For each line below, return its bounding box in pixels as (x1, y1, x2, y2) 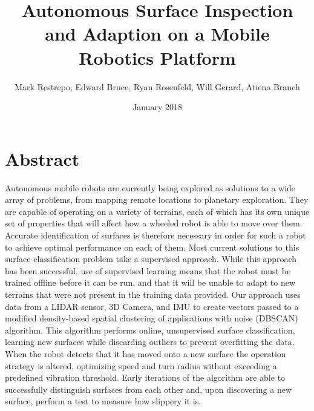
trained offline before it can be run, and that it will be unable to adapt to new (5, 276, 296, 289)
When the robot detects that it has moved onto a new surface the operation (5, 347, 286, 360)
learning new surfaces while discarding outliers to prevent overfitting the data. (5, 335, 295, 348)
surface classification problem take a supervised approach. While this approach (5, 252, 297, 265)
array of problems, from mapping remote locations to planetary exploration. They (5, 193, 309, 206)
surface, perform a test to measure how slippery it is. (5, 395, 201, 407)
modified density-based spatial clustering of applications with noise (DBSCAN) (5, 312, 298, 324)
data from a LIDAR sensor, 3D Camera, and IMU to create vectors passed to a (5, 300, 299, 312)
